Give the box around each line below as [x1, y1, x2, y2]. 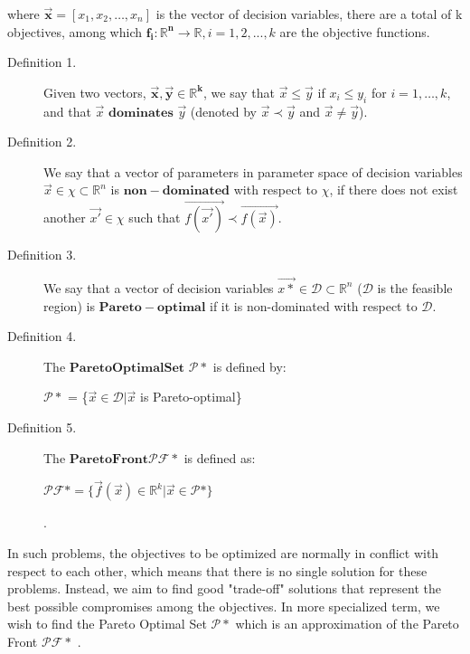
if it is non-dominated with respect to [210, 296, 418, 315]
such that [128, 208, 181, 227]
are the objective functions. [279, 22, 430, 41]
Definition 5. [7, 417, 77, 436]
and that [43, 101, 91, 120]
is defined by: [212, 356, 287, 375]
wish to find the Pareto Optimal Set [7, 614, 207, 633]
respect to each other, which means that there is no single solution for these [7, 561, 428, 580]
